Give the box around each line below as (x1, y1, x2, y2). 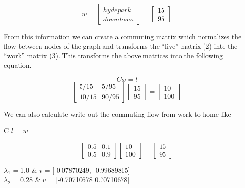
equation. (4, 60, 32, 70)
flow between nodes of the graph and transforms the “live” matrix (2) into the (4, 41, 238, 51)
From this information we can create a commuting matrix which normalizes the (4, 31, 242, 41)
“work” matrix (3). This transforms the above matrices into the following (4, 50, 223, 61)
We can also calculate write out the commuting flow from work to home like (4, 109, 231, 119)
